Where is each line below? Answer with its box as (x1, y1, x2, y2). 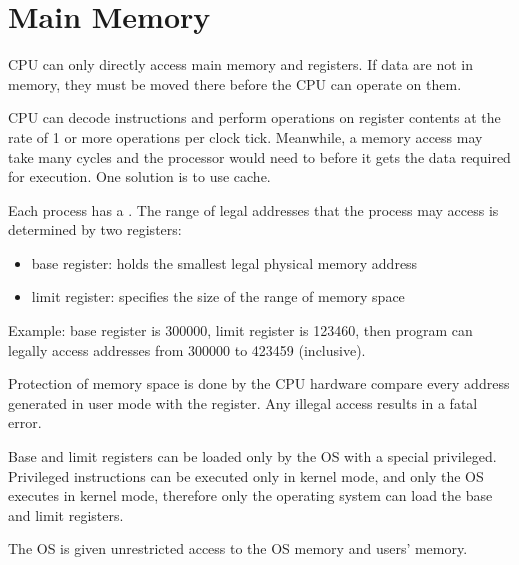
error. (8, 412, 42, 433)
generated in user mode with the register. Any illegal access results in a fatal (8, 392, 478, 413)
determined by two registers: (8, 219, 182, 240)
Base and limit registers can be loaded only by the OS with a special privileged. (8, 446, 497, 467)
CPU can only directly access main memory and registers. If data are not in (8, 54, 473, 75)
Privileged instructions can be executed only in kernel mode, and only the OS (8, 465, 484, 486)
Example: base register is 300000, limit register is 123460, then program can (8, 320, 473, 341)
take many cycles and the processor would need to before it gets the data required (8, 146, 511, 167)
